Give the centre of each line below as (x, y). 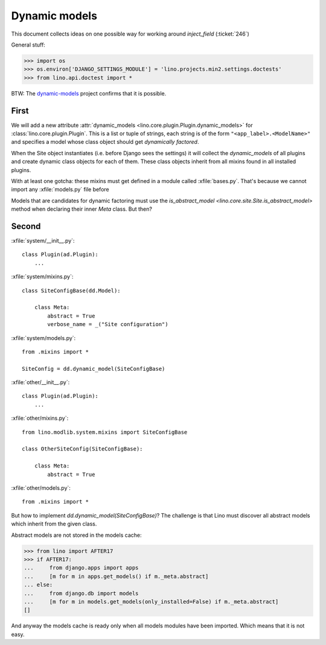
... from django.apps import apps (81, 568)
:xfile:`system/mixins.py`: (42, 277)
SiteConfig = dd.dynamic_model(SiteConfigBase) (94, 369)
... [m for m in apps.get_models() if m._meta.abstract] (116, 576)
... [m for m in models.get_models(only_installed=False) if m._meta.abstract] (151, 602)
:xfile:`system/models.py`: (43, 338)
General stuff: (28, 45)
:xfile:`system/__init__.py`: (43, 241)
